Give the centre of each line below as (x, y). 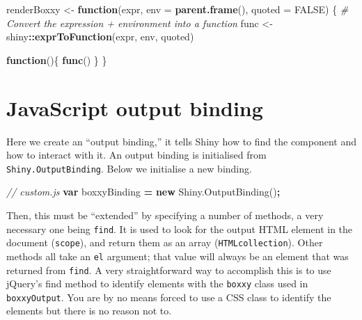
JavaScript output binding (135, 107)
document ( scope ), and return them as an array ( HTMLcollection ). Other (165, 242)
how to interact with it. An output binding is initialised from (136, 155)
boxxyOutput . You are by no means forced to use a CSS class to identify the (169, 297)
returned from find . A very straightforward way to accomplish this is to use (169, 270)
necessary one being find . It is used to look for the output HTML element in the (180, 229)
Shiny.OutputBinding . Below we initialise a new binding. (129, 168)
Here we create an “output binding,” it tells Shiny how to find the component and (182, 141)
